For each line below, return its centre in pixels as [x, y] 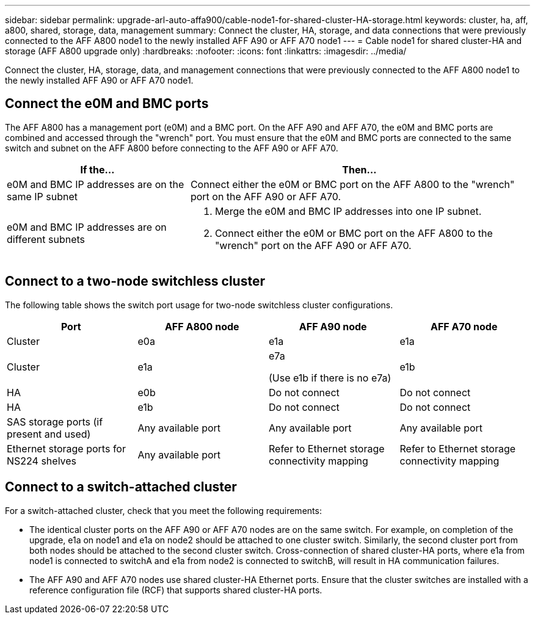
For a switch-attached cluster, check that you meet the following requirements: [163, 510]
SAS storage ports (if [55, 422]
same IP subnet [42, 196]
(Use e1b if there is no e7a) [330, 378]
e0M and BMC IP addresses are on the [96, 184]
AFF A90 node [333, 326]
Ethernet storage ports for [66, 448]
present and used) [49, 434]
